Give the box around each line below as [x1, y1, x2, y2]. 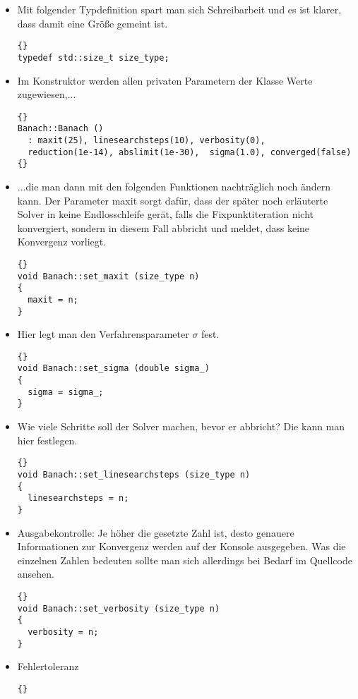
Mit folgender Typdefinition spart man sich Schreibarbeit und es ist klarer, [17, 2, 342, 16]
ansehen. [17, 566, 54, 581]
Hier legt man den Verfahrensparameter [17, 327, 189, 341]
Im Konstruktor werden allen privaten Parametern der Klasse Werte [17, 73, 313, 87]
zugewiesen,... [17, 87, 76, 102]
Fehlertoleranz [17, 659, 79, 674]
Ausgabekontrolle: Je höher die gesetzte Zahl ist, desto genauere [17, 525, 294, 540]
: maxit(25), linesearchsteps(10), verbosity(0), [28, 135, 265, 145]
